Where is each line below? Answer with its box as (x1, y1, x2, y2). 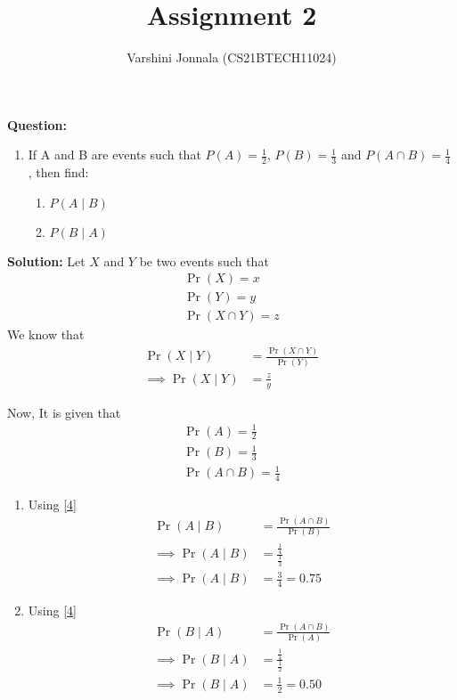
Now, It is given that (7, 403, 121, 421)
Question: (7, 115, 67, 134)
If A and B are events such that (28, 145, 201, 164)
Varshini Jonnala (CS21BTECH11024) (126, 48, 337, 67)
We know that (7, 325, 85, 344)
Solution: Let (7, 251, 86, 270)
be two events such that (139, 251, 269, 270)
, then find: (28, 163, 89, 182)
